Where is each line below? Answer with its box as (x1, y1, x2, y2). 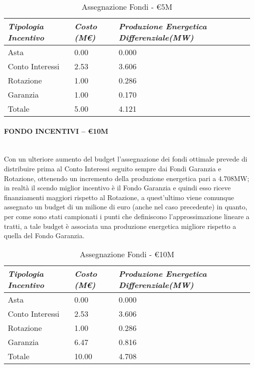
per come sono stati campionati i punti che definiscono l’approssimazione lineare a (4, 211, 250, 221)
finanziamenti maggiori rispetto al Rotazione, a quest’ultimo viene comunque (4, 192, 234, 202)
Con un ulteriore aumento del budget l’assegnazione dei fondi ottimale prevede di (4, 154, 248, 164)
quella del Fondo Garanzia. (4, 230, 85, 241)
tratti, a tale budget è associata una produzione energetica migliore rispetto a (4, 221, 236, 231)
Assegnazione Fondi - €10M (80, 248, 174, 260)
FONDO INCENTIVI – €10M (4, 125, 108, 136)
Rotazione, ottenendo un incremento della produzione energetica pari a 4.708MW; (4, 173, 250, 183)
